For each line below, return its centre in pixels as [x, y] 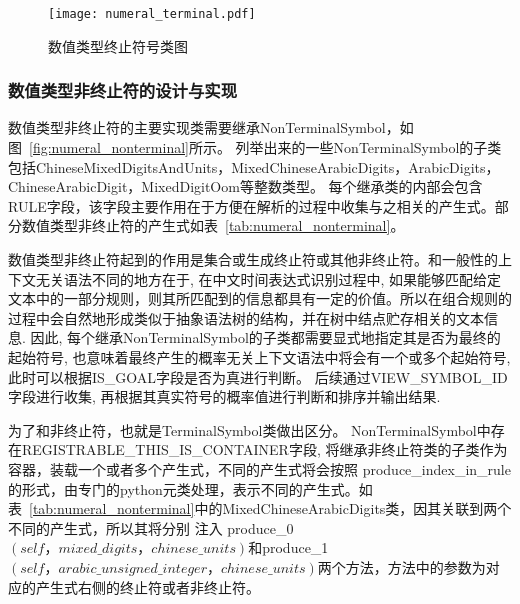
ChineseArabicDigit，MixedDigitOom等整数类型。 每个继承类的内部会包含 [245, 186]
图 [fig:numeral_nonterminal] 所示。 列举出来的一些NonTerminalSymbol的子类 [255, 147]
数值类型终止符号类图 [118, 45]
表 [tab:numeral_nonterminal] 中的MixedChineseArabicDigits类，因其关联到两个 [260, 508]
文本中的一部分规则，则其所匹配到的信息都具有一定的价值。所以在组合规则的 [260, 298]
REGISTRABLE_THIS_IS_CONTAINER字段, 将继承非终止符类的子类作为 [264, 449]
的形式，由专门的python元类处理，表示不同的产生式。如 [190, 488]
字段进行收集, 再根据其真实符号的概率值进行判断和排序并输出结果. [224, 396]
